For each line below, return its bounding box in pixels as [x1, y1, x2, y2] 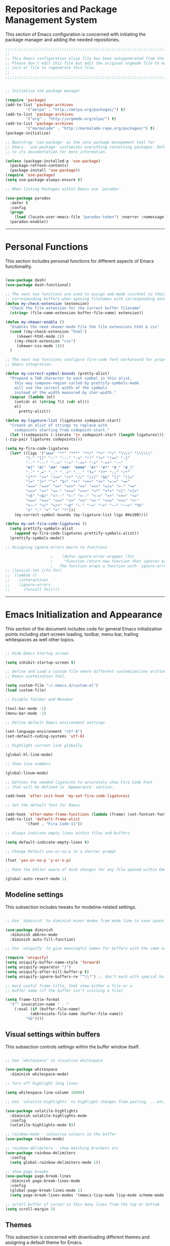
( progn [10, 210, 24, 215]
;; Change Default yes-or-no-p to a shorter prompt [5, 849, 116, 854]
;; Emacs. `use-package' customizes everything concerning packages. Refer [5, 144, 168, 149]
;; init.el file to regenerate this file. [5, 65, 96, 71]
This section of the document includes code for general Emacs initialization [5, 626, 162, 632]
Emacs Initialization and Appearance [5, 609, 163, 620]
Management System [5, 14, 98, 26]
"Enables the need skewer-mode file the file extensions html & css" [10, 324, 159, 329]
